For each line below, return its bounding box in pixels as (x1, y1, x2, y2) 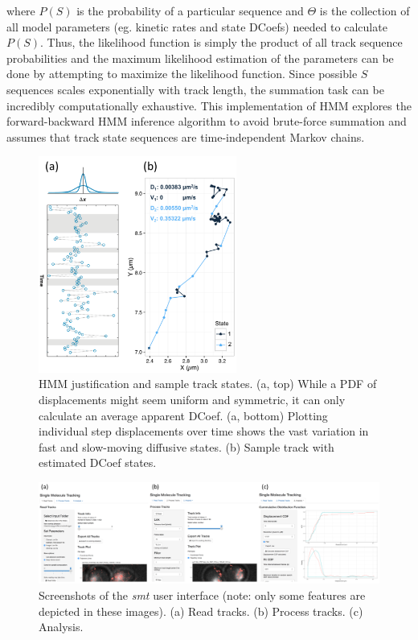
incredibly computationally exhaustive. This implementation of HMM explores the (6, 97, 412, 114)
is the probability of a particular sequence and (76, 2, 304, 19)
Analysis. (39, 618, 84, 635)
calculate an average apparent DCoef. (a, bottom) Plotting (39, 407, 328, 423)
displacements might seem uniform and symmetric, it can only (39, 391, 346, 408)
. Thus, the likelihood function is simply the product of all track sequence (40, 34, 403, 51)
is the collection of (319, 2, 410, 19)
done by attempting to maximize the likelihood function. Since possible (6, 65, 358, 82)
